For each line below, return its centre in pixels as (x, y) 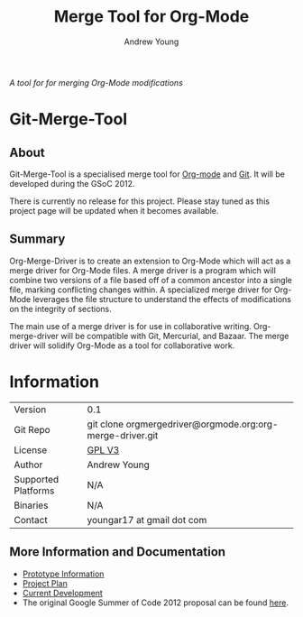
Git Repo (32, 429)
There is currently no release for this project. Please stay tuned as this (140, 201)
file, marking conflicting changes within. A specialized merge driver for (141, 290)
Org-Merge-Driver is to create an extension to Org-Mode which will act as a (150, 261)
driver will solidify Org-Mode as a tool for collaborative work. (122, 345)
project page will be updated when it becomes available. (114, 210)
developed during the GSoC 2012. (72, 183)
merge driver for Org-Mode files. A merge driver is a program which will (143, 270)
